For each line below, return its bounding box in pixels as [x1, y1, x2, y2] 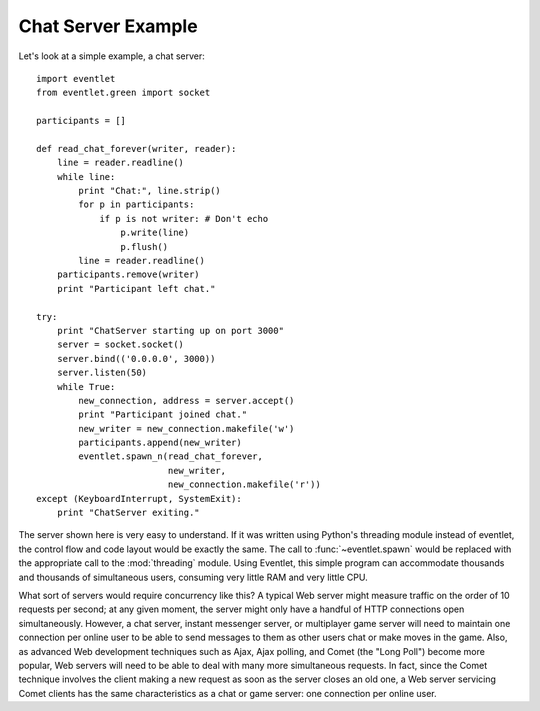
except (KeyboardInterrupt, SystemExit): [36, 493, 242, 504]
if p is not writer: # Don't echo [99, 213, 269, 224]
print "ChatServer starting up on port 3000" [56, 325, 285, 336]
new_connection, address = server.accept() [78, 395, 295, 406]
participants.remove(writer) [56, 269, 200, 280]
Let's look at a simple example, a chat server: [18, 50, 205, 62]
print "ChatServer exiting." [56, 507, 200, 519]
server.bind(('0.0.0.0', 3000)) [56, 353, 216, 364]
